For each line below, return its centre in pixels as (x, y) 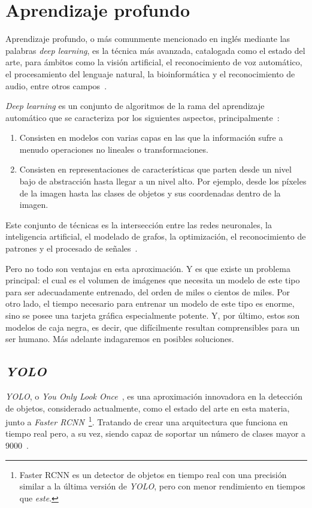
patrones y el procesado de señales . (72, 248)
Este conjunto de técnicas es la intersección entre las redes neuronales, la (139, 224)
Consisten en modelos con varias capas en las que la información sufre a (151, 137)
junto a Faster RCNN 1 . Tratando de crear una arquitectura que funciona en (147, 421)
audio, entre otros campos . (56, 85)
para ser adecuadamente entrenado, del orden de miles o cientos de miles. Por (148, 291)
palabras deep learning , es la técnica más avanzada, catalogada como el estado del (155, 50)
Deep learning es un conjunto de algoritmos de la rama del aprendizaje (135, 106)
